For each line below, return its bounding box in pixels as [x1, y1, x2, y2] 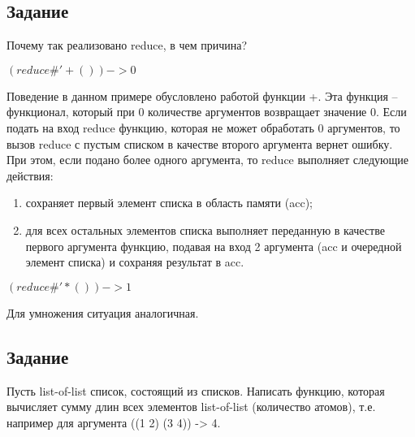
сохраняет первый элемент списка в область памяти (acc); [25, 194, 313, 211]
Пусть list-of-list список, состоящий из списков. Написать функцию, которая [6, 382, 385, 399]
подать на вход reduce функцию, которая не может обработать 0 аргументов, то [6, 119, 400, 136]
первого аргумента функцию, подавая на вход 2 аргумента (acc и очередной [25, 237, 402, 254]
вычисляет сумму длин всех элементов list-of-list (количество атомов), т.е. [6, 398, 376, 415]
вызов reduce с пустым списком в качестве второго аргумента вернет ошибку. [6, 135, 393, 152]
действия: [6, 167, 54, 184]
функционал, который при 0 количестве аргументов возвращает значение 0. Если [6, 103, 407, 120]
